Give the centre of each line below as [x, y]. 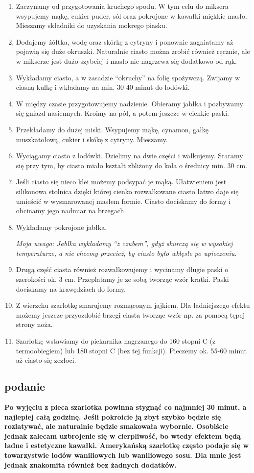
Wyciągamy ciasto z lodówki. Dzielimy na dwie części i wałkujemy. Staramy [129, 156]
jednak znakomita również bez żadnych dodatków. [91, 464]
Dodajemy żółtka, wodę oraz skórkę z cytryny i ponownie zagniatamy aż [125, 41]
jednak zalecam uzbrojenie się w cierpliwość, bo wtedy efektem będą [123, 436]
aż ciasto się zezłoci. [46, 360]
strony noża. [34, 324]
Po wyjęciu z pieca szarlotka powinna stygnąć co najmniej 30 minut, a [126, 407]
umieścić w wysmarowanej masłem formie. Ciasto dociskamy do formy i [123, 201]
